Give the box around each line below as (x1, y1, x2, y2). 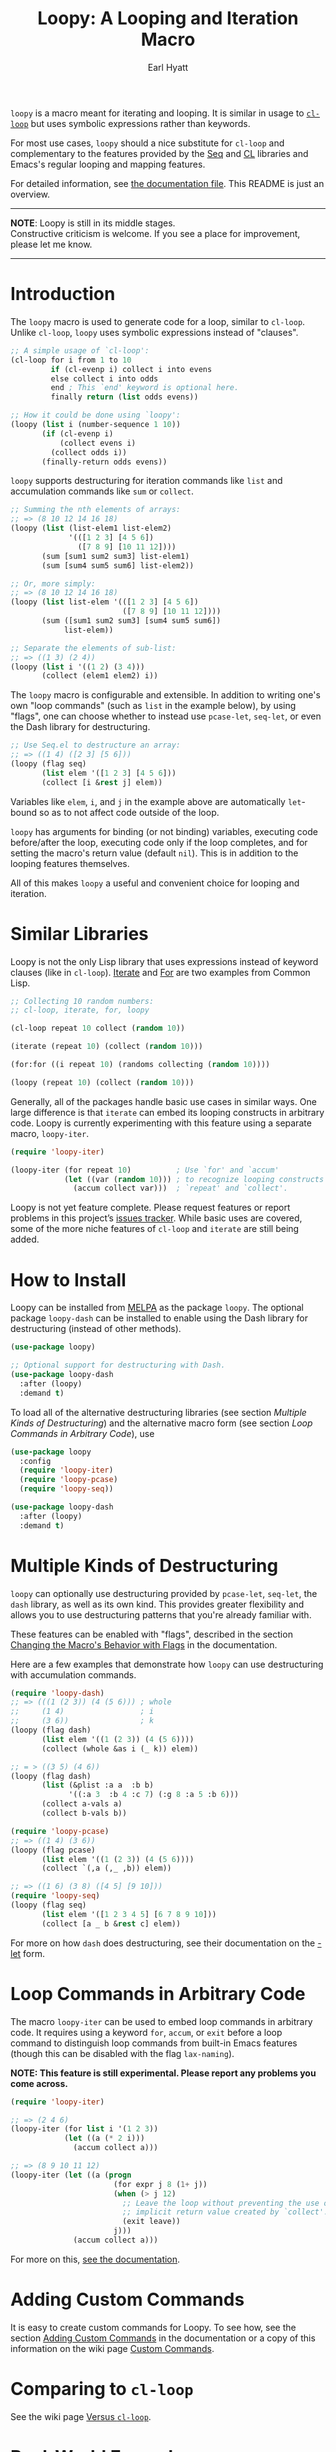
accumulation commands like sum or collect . (10, 485, 194, 497)
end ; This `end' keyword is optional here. (50, 383, 240, 393)
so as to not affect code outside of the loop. (39, 806, 220, 818)
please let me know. (10, 238, 93, 250)
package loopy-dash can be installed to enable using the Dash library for (10, 1312, 308, 1324)
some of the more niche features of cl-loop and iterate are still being (10, 1223, 300, 1235)
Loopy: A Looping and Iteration (37, 7, 299, 30)
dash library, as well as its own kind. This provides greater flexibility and (10, 1598, 305, 1610)
